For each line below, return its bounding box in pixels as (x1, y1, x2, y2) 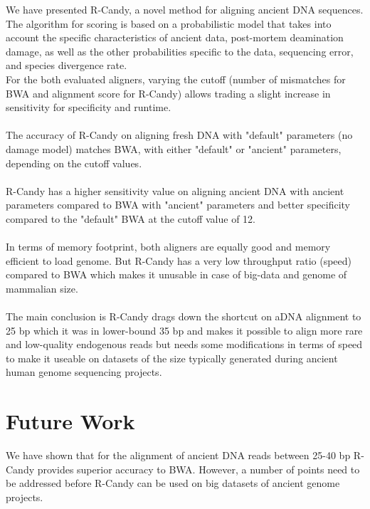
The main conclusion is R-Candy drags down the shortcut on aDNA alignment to (6, 309, 361, 324)
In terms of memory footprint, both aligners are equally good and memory (6, 239, 331, 254)
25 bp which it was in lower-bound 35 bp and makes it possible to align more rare (6, 322, 363, 337)
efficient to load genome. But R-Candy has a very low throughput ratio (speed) (6, 253, 351, 268)
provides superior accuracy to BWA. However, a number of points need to (37, 461, 360, 476)
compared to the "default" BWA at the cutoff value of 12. (6, 211, 255, 226)
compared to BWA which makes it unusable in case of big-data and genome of (6, 267, 347, 282)
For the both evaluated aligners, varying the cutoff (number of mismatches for (6, 71, 346, 86)
